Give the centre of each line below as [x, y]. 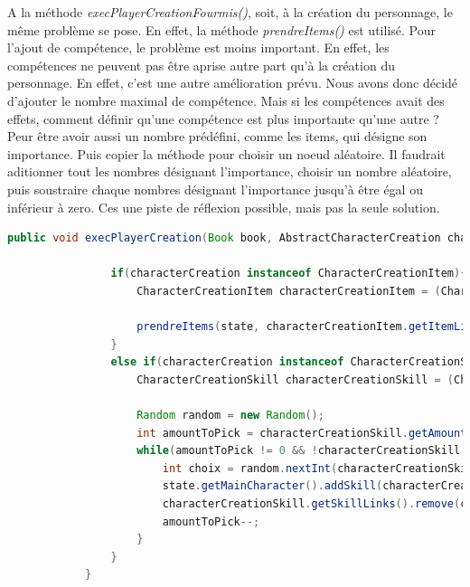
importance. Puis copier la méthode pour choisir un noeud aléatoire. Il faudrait [226, 153]
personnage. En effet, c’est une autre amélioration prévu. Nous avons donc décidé [233, 83]
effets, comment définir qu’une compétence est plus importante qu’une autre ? [223, 118]
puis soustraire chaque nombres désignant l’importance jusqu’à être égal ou [215, 189]
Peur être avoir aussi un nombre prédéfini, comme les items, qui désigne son [217, 136]
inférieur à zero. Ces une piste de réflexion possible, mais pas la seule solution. [224, 207]
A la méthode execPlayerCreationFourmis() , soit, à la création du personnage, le [230, 12]
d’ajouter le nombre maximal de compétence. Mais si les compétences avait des [226, 100]
